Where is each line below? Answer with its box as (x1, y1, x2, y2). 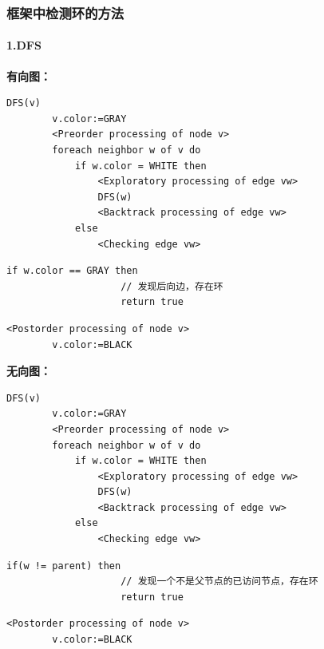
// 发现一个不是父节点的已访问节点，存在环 (121, 576, 318, 588)
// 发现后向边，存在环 (121, 280, 223, 292)
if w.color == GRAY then (6, 265, 138, 277)
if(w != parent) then (6, 560, 121, 572)
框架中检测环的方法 (6, 2, 124, 22)
